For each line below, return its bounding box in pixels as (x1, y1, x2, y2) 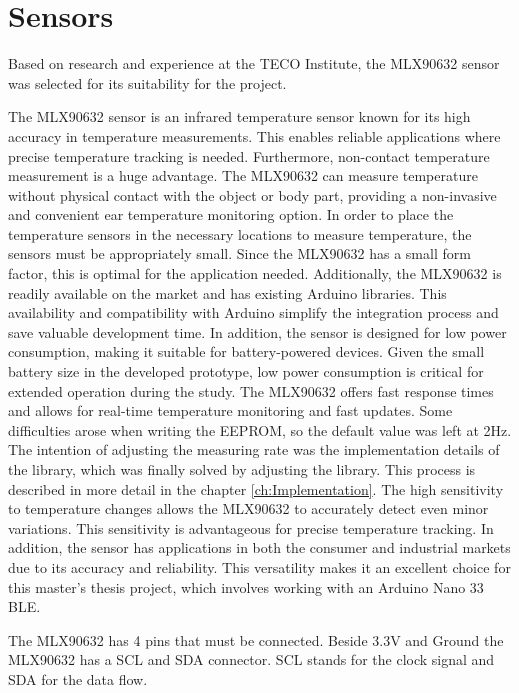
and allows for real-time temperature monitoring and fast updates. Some (8, 400, 453, 421)
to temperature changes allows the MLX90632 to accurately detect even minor (8, 498, 489, 519)
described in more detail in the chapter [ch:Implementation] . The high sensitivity (8, 478, 504, 499)
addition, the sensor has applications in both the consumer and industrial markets (8, 537, 511, 558)
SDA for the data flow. (8, 668, 148, 689)
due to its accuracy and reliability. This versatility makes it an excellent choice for (8, 556, 511, 577)
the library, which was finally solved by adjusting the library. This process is (8, 459, 476, 479)
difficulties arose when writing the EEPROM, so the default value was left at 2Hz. (8, 419, 512, 440)
